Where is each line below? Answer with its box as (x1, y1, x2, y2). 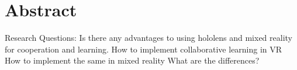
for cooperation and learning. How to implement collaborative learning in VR (5, 43, 282, 55)
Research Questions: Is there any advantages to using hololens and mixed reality (5, 32, 292, 44)
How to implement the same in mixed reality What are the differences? (5, 54, 260, 66)
